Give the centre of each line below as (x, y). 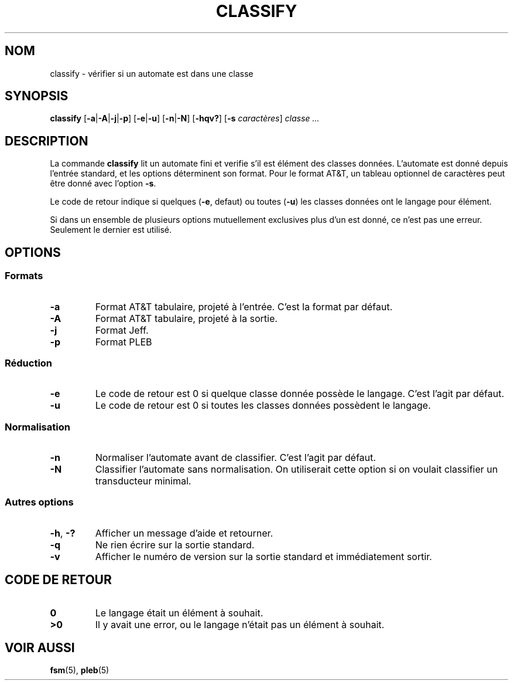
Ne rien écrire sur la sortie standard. (175, 545)
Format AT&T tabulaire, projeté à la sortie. (186, 318)
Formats (24, 276)
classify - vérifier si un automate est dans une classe (152, 73)
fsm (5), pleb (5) (80, 670)
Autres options (39, 502)
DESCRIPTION (47, 141)
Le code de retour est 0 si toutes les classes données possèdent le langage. (263, 406)
